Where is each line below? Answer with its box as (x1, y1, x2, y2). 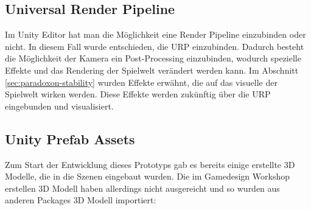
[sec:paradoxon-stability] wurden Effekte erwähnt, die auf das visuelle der (5, 75, 278, 88)
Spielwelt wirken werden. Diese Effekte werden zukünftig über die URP (5, 88, 271, 100)
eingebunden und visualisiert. (5, 99, 114, 112)
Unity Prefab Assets (5, 129, 135, 148)
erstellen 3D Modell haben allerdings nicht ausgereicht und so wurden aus (5, 181, 280, 194)
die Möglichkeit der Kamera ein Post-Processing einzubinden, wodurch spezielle (5, 52, 301, 65)
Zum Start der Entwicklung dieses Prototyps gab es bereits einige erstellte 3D (5, 158, 295, 170)
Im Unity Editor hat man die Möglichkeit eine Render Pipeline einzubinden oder (5, 28, 306, 41)
